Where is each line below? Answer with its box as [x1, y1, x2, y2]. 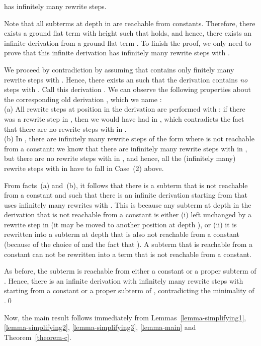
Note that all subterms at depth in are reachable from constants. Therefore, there [4, 18, 255, 28]
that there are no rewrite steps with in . [4, 123, 127, 134]
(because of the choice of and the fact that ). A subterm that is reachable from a [4, 239, 253, 249]
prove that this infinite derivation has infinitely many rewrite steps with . [4, 47, 230, 58]
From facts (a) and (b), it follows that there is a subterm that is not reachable [4, 180, 248, 190]
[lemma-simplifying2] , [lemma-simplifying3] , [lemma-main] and [4, 322, 196, 332]
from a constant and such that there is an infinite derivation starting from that [4, 190, 247, 200]
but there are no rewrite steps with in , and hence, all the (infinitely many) [4, 153, 236, 163]
